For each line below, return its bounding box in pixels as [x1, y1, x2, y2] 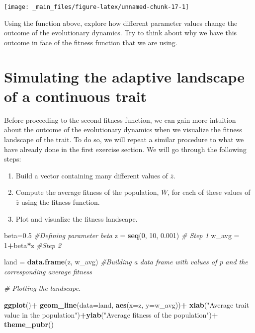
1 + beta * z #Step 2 [4, 240, 62, 250]
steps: [4, 154, 21, 164]
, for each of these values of [168, 187, 251, 197]
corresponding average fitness [4, 266, 92, 276]
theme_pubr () [4, 319, 54, 330]
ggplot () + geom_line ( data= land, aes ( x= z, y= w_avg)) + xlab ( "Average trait [4, 300, 250, 310]
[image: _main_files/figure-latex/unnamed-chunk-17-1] [4, 3, 189, 10]
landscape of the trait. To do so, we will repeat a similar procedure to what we [4, 134, 244, 144]
